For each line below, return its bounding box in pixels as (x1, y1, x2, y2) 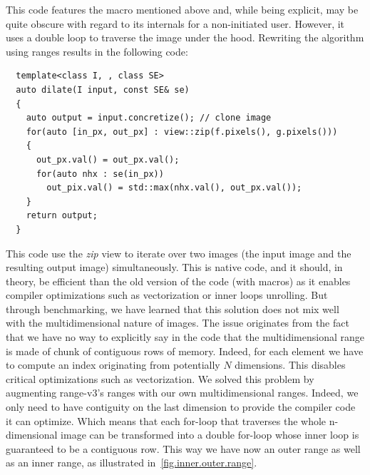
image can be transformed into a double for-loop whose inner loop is (61, 427, 359, 442)
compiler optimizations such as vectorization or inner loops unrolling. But (6, 287, 328, 302)
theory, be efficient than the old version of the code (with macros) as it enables (6, 273, 351, 288)
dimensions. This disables (235, 357, 346, 372)
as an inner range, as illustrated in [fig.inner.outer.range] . (6, 455, 257, 470)
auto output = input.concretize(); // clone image (26, 113, 272, 123)
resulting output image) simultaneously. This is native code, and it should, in (6, 260, 343, 275)
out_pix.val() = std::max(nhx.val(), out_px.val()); (46, 183, 302, 193)
